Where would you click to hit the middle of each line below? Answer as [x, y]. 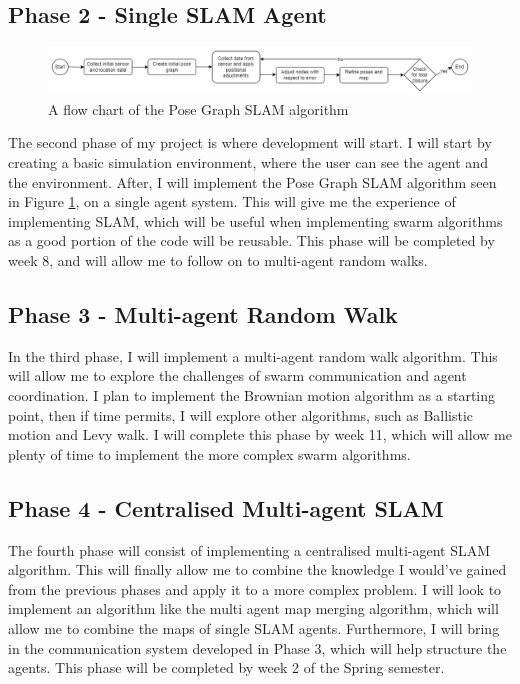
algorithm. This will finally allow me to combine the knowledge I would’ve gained [257, 569]
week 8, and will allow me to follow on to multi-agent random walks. [218, 259]
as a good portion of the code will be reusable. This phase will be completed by [251, 240]
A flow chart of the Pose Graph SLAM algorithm [198, 108]
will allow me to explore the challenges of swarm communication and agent [237, 375]
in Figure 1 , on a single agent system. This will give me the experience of [232, 201]
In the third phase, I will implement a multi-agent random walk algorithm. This [253, 355]
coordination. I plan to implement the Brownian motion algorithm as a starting [252, 394]
